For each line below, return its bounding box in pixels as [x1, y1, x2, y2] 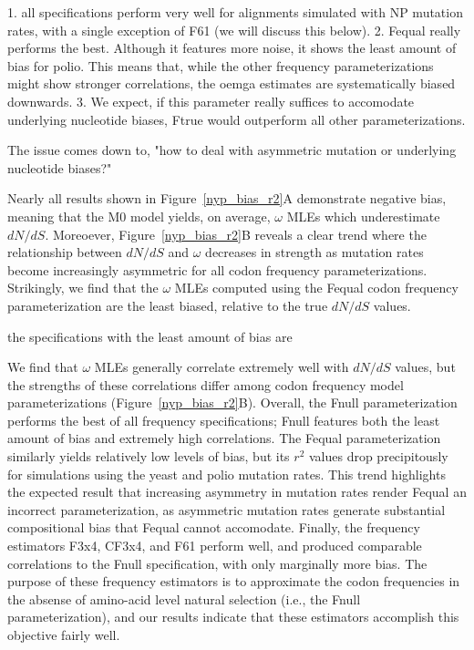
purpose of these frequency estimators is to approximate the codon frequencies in [7, 572, 460, 591]
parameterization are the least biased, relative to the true [7, 295, 328, 315]
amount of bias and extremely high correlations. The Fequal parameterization [7, 428, 441, 448]
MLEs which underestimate [286, 206, 440, 225]
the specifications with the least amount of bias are [7, 326, 293, 346]
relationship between [7, 242, 122, 262]
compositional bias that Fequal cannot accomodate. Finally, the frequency [7, 518, 420, 537]
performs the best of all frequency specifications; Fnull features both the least [7, 410, 440, 429]
